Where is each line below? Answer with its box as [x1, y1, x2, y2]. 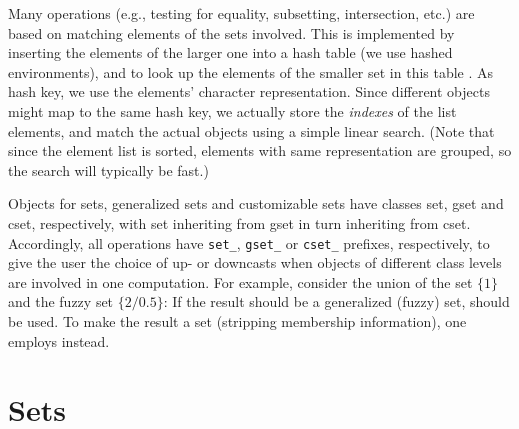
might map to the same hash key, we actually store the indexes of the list [8, 100, 457, 121]
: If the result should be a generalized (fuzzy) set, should [163, 291, 510, 312]
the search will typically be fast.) [8, 159, 209, 180]
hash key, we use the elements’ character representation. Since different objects [8, 81, 490, 102]
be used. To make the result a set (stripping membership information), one [8, 310, 467, 331]
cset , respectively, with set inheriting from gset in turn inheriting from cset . [8, 212, 471, 233]
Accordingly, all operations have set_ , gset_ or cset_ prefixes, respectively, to [8, 232, 490, 253]
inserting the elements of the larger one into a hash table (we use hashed [8, 42, 453, 63]
